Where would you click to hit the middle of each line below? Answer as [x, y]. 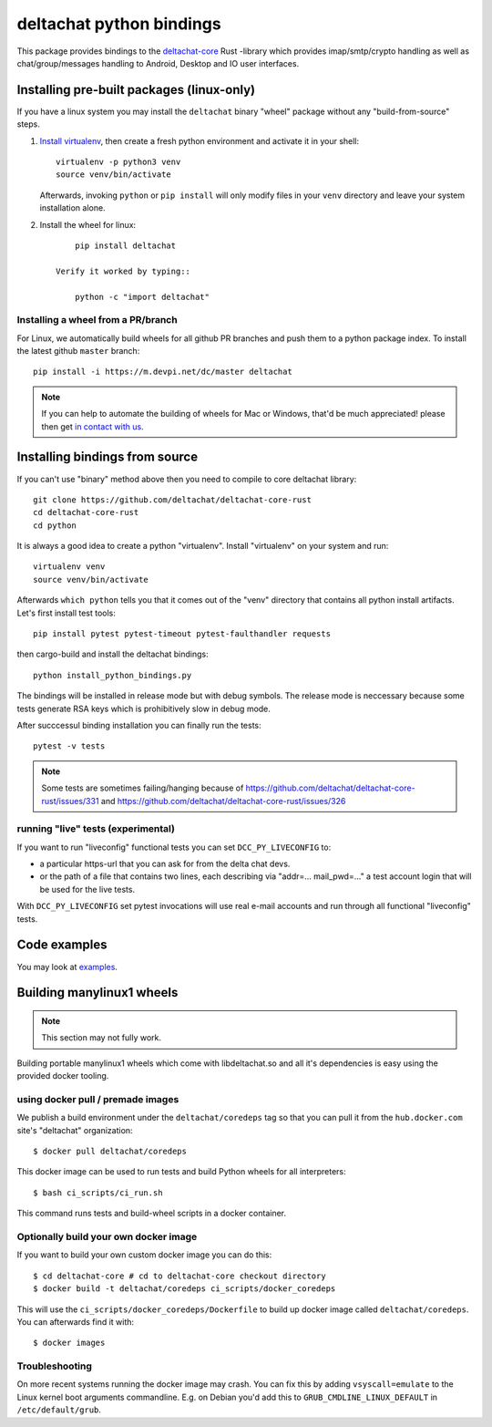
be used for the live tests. [87, 889]
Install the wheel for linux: [88, 224]
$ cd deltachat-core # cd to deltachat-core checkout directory [180, 1276]
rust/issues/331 [70, 801]
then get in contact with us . [93, 426]
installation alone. [72, 208]
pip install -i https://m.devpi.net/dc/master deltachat [163, 372]
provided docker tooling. [63, 1076]
